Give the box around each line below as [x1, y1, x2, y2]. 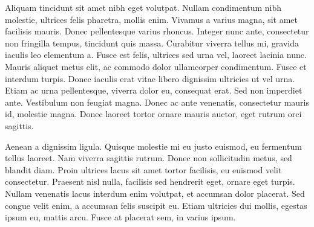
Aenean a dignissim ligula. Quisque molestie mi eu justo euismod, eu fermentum [5, 139, 302, 152]
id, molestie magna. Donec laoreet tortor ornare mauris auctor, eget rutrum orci [5, 107, 302, 120]
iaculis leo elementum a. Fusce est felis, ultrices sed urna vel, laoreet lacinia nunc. [5, 48, 307, 61]
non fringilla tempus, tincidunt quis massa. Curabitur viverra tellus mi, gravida [5, 36, 299, 49]
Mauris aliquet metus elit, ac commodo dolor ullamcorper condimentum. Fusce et [5, 60, 307, 72]
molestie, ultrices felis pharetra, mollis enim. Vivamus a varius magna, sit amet [5, 13, 298, 25]
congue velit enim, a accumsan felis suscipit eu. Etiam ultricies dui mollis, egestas [5, 199, 307, 211]
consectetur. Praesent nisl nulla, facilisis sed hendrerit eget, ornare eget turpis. [5, 175, 295, 188]
